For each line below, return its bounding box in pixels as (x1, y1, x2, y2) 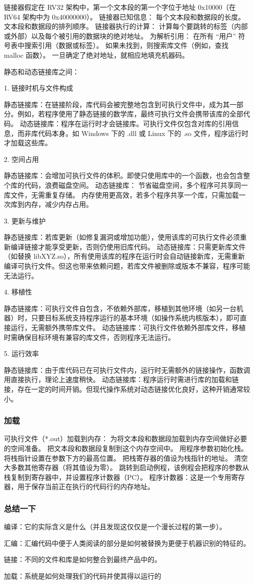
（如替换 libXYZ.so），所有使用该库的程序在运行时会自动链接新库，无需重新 (4, 251, 245, 261)
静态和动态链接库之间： (4, 66, 79, 76)
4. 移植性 (4, 287, 32, 297)
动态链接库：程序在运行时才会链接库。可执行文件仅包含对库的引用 (20, 118, 232, 128)
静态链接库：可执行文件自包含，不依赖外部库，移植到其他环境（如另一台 (4, 303, 236, 313)
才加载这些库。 (4, 137, 52, 148)
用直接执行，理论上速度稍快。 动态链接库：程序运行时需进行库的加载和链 (4, 374, 239, 384)
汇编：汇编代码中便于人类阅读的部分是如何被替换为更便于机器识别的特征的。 (4, 538, 250, 548)
